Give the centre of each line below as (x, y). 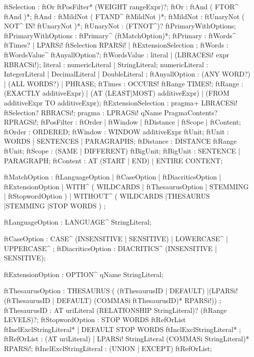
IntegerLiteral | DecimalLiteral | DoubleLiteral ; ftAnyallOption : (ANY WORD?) (127, 74)
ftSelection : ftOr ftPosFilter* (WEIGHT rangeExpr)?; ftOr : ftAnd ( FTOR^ (121, 6)
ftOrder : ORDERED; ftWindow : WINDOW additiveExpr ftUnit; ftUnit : (116, 131)
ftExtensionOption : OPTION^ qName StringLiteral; (84, 274)
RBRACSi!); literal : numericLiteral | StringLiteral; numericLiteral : (106, 64)
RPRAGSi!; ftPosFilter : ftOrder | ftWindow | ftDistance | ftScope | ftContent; (123, 122)
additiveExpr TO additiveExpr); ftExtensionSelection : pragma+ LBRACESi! (121, 102)
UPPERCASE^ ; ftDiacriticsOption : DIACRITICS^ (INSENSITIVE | (111, 248)
